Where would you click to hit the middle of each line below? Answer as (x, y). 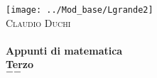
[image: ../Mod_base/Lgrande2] (80, 10)
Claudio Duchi (38, 22)
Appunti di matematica (64, 50)
